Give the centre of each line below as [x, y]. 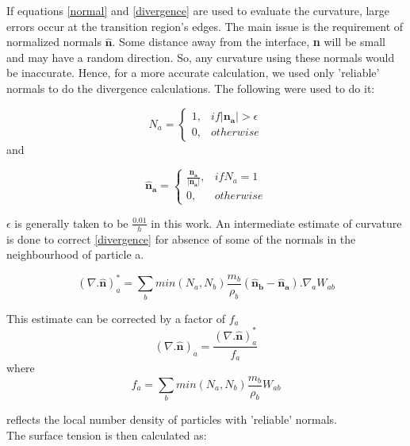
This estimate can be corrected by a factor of [116, 318]
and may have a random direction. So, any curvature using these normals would [201, 57]
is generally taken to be [71, 223]
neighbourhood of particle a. [75, 254]
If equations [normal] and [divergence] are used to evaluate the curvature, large [198, 10]
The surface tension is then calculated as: [107, 434]
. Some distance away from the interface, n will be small [249, 42]
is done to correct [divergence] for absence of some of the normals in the [181, 238]
